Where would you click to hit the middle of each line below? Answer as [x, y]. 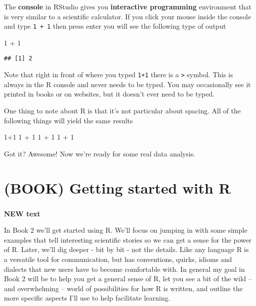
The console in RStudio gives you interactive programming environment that [128, 6]
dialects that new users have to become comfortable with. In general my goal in [125, 269]
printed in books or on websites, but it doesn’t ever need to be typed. [109, 94]
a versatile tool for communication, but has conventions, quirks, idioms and [118, 259]
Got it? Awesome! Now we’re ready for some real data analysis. [100, 153]
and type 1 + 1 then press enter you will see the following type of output [115, 26]
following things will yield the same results [68, 120]
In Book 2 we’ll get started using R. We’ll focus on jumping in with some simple [126, 230]
